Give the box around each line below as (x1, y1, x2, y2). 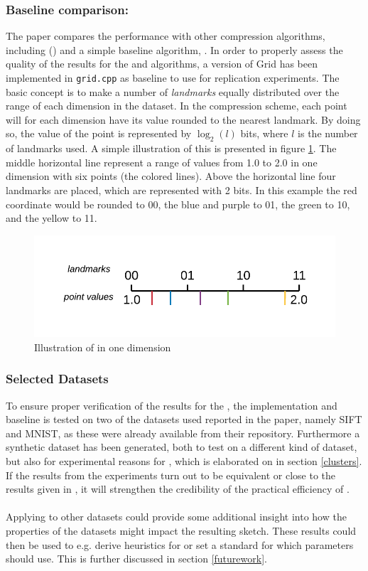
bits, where (240, 126, 288, 141)
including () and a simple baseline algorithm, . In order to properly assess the (6, 42, 343, 57)
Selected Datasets (6, 370, 109, 388)
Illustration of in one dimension (34, 339, 171, 354)
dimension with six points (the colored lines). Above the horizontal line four (6, 169, 336, 183)
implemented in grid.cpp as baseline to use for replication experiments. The (6, 70, 340, 85)
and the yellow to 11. (6, 210, 97, 225)
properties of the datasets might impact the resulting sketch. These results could (6, 523, 357, 538)
